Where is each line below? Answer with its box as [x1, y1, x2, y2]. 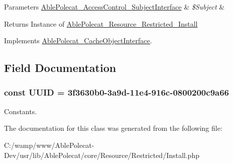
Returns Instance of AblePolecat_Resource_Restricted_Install [4, 18, 198, 29]
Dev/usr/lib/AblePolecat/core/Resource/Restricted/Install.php [4, 149, 199, 160]
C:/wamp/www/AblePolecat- [4, 139, 94, 150]
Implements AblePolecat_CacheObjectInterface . [4, 35, 152, 46]
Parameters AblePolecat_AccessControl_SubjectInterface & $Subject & [4, 2, 225, 12]
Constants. [4, 106, 37, 116]
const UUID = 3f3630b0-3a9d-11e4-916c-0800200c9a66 [4, 86, 229, 99]
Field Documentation [4, 60, 117, 75]
